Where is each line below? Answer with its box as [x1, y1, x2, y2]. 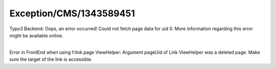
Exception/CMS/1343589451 [9, 8, 135, 19]
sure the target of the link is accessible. [9, 56, 93, 62]
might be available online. [9, 32, 63, 38]
